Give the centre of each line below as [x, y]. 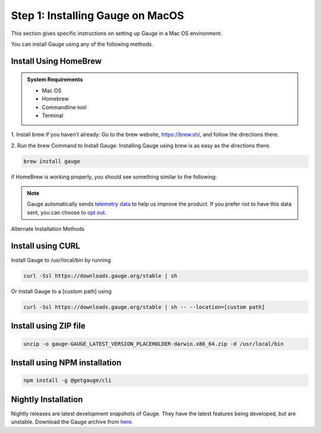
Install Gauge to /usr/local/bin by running [61, 260]
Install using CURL [45, 246]
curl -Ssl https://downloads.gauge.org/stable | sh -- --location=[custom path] [144, 307]
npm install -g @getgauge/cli [67, 380]
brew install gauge [52, 161]
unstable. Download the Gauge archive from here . [72, 422]
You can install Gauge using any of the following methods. [82, 44]
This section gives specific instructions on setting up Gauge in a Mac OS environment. [117, 33]
